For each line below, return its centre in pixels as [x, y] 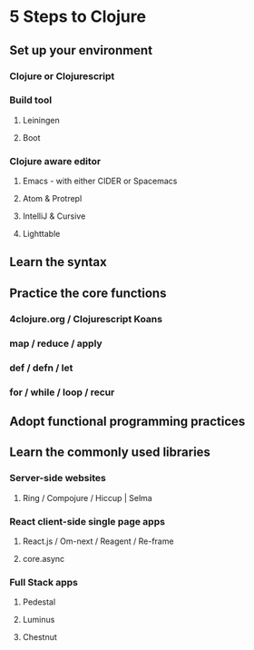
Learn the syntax [58, 262]
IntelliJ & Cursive [54, 216]
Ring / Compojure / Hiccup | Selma [87, 497]
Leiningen [41, 120]
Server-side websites [58, 478]
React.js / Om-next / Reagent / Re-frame [98, 541]
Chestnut [39, 637]
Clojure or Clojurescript [62, 76]
